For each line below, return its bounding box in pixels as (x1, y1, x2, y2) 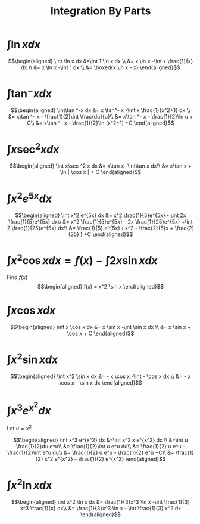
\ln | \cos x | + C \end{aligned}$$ (60, 169, 142, 176)
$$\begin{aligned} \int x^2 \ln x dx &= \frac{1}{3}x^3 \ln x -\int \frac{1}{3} (11, 498, 190, 506)
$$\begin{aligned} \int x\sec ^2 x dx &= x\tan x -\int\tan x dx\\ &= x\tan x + (9, 162, 192, 169)
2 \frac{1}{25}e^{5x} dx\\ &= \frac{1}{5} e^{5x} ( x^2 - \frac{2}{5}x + (7, 224, 174, 231)
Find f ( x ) (7, 274, 28, 281)
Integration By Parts (50, 4, 151, 18)
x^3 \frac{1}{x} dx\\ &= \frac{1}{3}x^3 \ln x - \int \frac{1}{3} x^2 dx (20, 505, 181, 512)
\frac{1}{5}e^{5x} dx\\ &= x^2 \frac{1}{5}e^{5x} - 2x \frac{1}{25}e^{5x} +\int (8, 218, 193, 225)
